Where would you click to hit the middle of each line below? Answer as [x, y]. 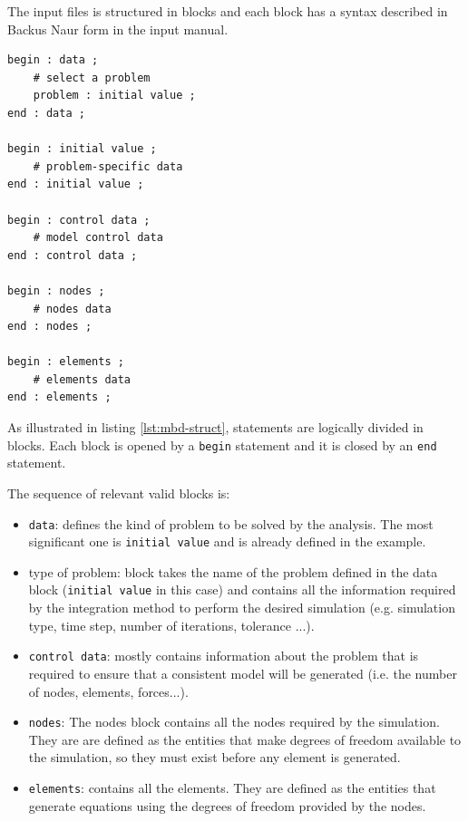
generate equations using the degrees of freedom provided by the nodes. [227, 805]
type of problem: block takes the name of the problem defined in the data [233, 571]
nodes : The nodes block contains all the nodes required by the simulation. [234, 722]
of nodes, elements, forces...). [108, 691]
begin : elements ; [66, 362]
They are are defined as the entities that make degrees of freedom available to [245, 739]
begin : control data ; [79, 220]
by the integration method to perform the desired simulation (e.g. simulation [242, 608]
